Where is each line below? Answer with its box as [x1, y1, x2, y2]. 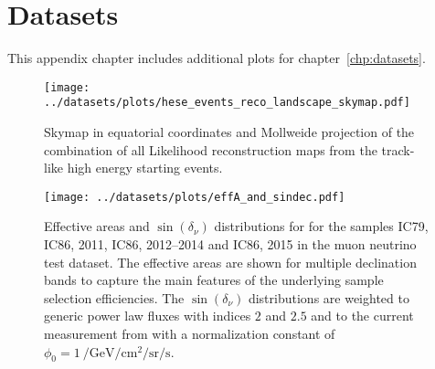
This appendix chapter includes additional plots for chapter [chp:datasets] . [7, 48, 426, 68]
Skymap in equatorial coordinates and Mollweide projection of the [44, 122, 415, 142]
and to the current [311, 306, 414, 325]
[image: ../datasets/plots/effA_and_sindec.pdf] [44, 190, 345, 204]
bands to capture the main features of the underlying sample [44, 270, 384, 290]
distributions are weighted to [248, 288, 409, 307]
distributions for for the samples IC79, [214, 216, 429, 236]
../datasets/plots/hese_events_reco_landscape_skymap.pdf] [44, 96, 410, 110]
